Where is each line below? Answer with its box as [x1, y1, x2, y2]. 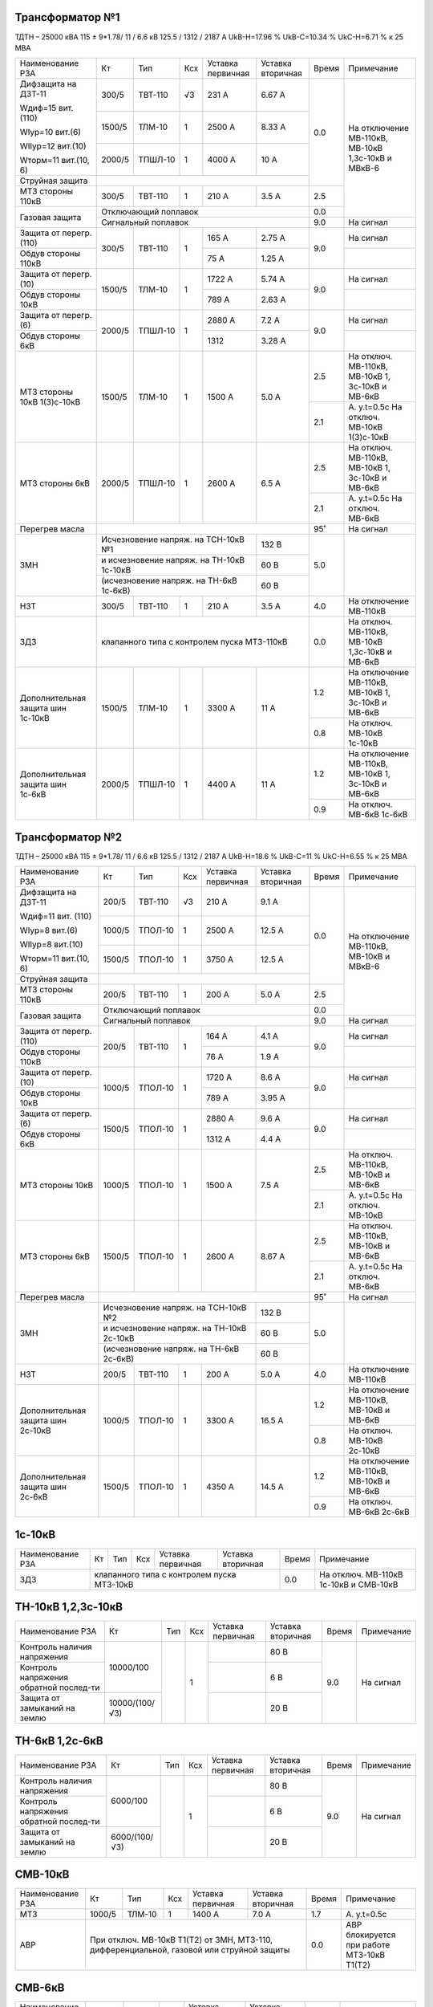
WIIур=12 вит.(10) [19, 140, 87, 152]
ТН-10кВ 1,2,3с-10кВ [14, 1600, 123, 1614]
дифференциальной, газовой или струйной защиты [89, 1944, 290, 1956]
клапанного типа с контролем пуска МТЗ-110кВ [101, 637, 288, 648]
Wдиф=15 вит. [19, 103, 74, 114]
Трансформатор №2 [14, 830, 123, 844]
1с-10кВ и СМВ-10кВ [319, 1578, 399, 1590]
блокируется [346, 1929, 396, 1940]
